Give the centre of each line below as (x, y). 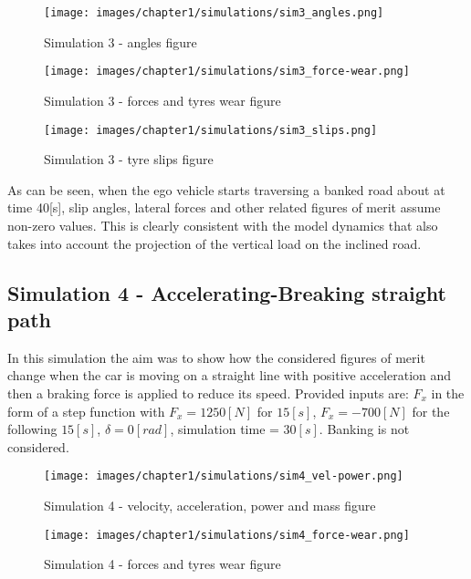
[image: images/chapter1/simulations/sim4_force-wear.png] (227, 535)
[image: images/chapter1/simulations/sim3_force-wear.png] (227, 72)
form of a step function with (86, 411)
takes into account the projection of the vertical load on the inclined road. (215, 243)
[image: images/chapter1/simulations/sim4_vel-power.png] (224, 476)
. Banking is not (364, 429)
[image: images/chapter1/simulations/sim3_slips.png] (211, 130)
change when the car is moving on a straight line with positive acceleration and (230, 375)
